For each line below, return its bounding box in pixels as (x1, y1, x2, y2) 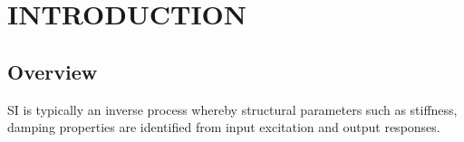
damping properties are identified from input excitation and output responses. (7, 118, 440, 137)
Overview (7, 57, 98, 85)
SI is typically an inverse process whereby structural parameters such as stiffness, (7, 99, 458, 118)
